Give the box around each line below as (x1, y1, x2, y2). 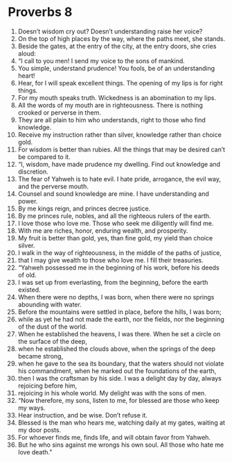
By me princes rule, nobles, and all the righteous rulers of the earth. (17, 211, 211, 220)
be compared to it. (17, 152, 71, 160)
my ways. (17, 404, 46, 412)
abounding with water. (17, 300, 82, 308)
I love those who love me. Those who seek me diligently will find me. (17, 219, 214, 227)
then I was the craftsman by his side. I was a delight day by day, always (17, 374, 222, 382)
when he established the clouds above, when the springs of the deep (17, 345, 216, 353)
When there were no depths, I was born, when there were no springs (17, 292, 215, 301)
